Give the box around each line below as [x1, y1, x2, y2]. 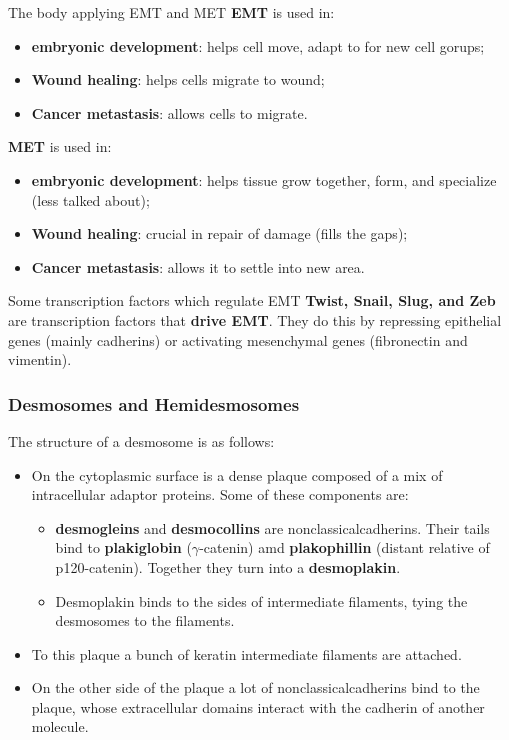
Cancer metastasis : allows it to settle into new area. [31, 256, 365, 277]
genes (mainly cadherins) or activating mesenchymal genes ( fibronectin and [8, 329, 468, 350]
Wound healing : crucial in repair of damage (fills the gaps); [31, 223, 408, 244]
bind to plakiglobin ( [55, 537, 192, 558]
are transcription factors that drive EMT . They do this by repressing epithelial [8, 309, 502, 330]
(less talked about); [31, 189, 150, 210]
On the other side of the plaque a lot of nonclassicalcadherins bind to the [31, 677, 480, 698]
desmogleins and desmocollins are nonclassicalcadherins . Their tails [55, 517, 490, 538]
